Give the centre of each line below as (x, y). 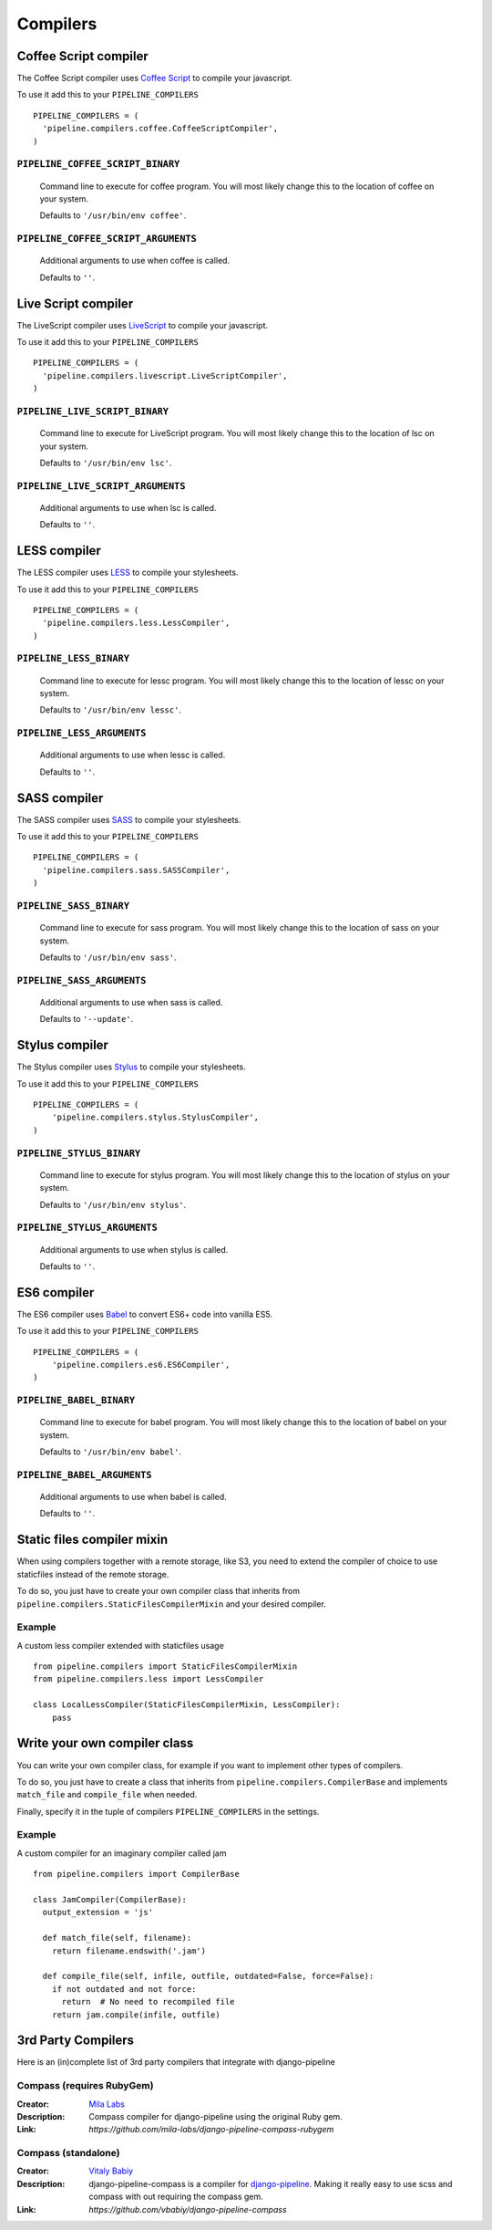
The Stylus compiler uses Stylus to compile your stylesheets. (131, 1067)
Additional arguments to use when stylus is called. (134, 1249)
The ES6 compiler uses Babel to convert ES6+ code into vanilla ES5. (145, 1314)
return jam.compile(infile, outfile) (136, 2015)
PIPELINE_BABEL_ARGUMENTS (84, 1475)
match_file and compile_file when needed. (107, 1795)
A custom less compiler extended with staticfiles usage (121, 1645)
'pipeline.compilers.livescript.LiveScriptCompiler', (165, 375)
